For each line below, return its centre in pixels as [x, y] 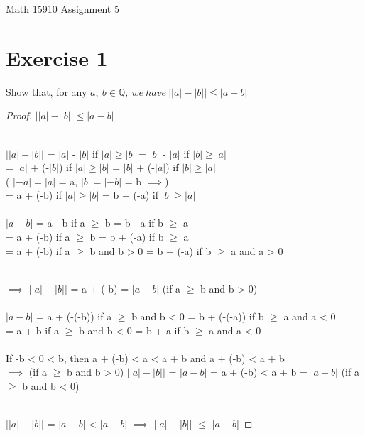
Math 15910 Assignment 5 [62, 9]
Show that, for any [47, 91]
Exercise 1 [57, 57]
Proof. [19, 115]
